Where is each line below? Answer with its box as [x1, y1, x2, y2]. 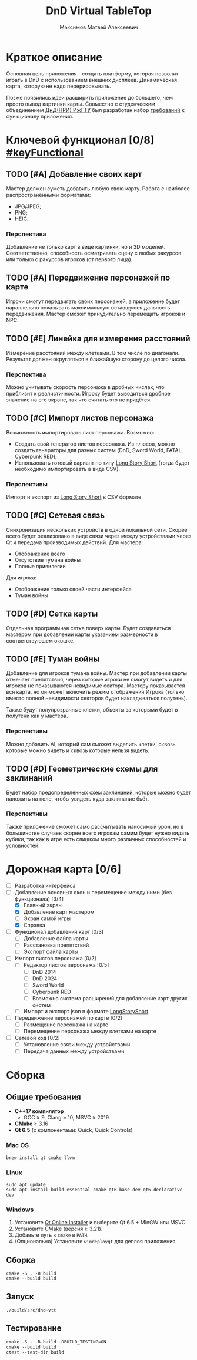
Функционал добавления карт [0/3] [14, 928, 104, 936]
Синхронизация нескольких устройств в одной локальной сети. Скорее [6, 526, 188, 533]
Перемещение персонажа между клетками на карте [23, 1028, 157, 1035]
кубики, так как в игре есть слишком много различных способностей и [6, 835, 186, 842]
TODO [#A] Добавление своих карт [6, 169, 142, 179]
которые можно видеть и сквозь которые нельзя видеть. [6, 747, 150, 754]
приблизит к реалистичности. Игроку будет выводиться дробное [6, 390, 171, 397]
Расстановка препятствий [23, 941, 89, 949]
